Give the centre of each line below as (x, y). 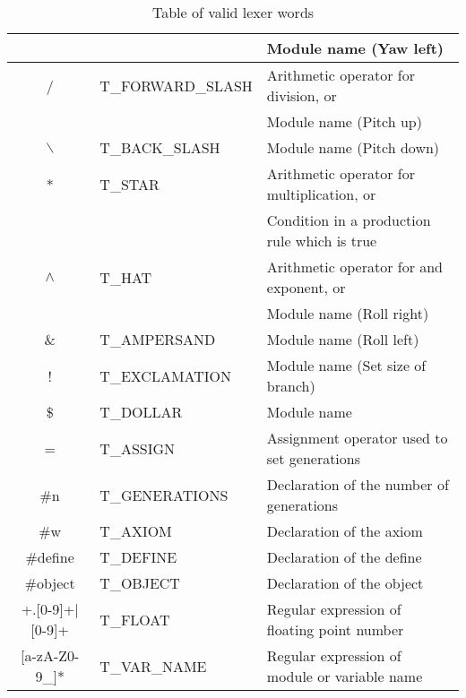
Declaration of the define (344, 557)
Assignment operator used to (357, 438)
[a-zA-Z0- (50, 655)
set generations (314, 458)
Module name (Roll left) (343, 339)
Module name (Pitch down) (353, 147)
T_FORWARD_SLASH (176, 85)
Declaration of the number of (358, 484)
